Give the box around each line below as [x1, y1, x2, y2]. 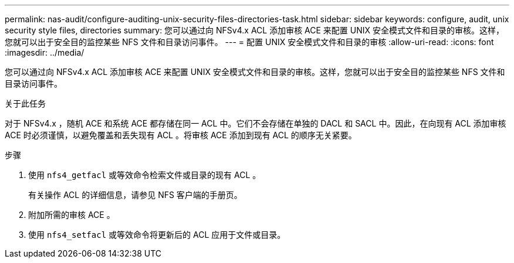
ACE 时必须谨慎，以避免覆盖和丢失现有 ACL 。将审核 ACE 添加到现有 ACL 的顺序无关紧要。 [5, 130, 357, 140]
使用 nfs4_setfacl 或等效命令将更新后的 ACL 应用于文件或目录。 [28, 230, 286, 240]
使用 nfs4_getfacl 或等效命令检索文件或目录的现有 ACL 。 [28, 170, 261, 180]
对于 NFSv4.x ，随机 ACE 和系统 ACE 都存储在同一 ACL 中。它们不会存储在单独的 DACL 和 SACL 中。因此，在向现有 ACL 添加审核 [5, 118, 506, 128]
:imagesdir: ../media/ [5, 47, 84, 57]
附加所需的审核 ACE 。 [28, 210, 115, 220]
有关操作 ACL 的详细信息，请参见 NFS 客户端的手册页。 [28, 190, 242, 200]
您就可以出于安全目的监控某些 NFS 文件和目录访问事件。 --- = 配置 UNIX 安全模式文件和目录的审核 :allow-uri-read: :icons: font [5, 37, 494, 47]
